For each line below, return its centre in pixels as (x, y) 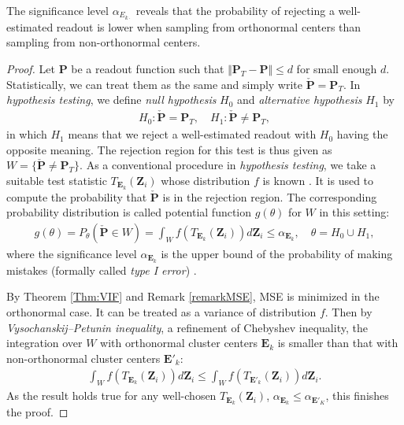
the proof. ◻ (37, 412)
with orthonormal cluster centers (179, 343)
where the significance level (72, 253)
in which (27, 134)
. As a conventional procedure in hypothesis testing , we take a (228, 165)
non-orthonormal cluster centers (83, 358)
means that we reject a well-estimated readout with (192, 134)
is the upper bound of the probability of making (277, 253)
